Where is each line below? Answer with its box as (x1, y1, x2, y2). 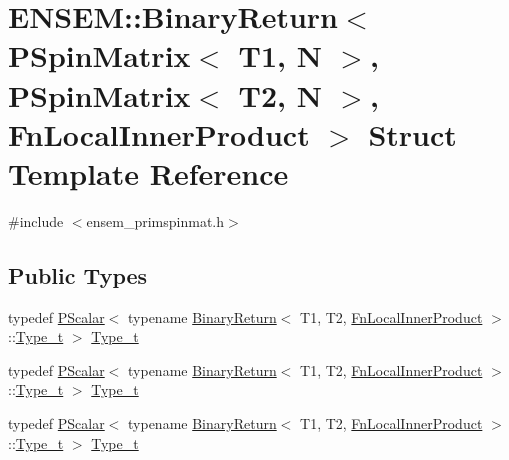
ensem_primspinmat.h (86, 210, 225, 231)
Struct (368, 113, 457, 154)
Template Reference (8, 152, 289, 193)
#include (8, 210, 64, 231)
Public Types (8, 259, 148, 290)
